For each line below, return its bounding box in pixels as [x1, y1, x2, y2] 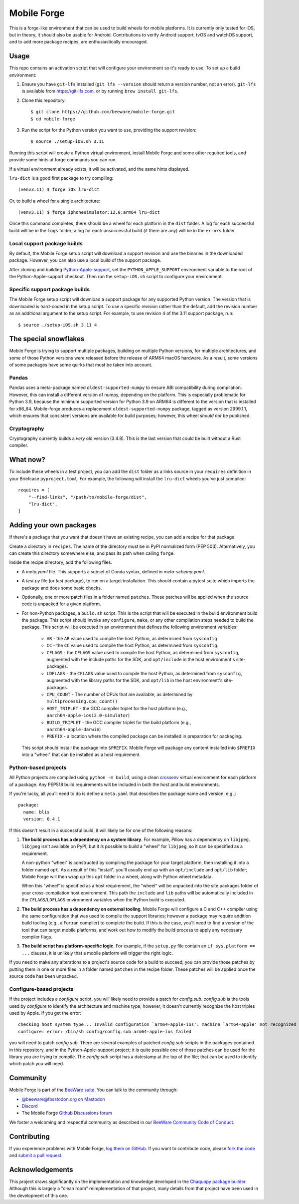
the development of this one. [9, 1193, 68, 1199]
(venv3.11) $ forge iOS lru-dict [18, 187, 100, 192]
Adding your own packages [9, 521, 97, 529]
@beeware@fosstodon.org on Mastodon [21, 1096, 105, 1102]
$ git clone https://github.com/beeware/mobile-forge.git [30, 109, 175, 115]
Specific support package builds [9, 286, 90, 293]
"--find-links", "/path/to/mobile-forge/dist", [28, 494, 147, 500]
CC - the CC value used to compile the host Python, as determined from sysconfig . [46, 642, 219, 649]
